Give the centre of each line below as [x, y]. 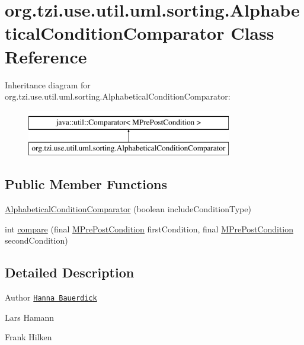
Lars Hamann [30, 317]
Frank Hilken [28, 337]
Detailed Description [70, 272]
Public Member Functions [86, 184]
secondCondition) [36, 240]
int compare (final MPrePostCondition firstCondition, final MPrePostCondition [149, 229]
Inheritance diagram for [48, 84]
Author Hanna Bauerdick [51, 297]
